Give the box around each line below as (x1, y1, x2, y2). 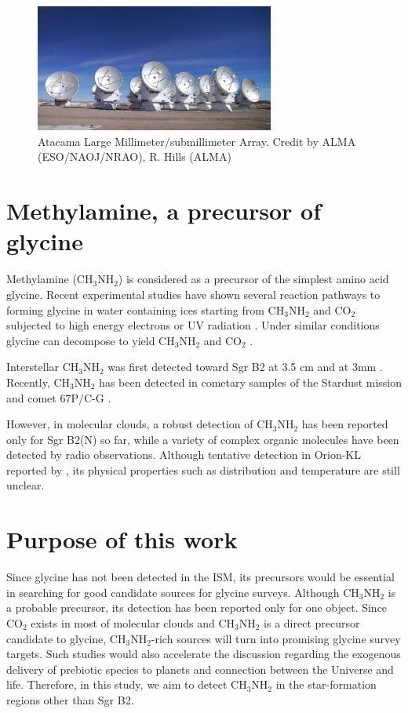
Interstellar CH (6, 358, 79, 375)
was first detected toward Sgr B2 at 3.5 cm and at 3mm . (107, 358, 383, 375)
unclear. (6, 477, 45, 493)
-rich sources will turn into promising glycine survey (151, 630, 401, 646)
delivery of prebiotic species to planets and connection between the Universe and (6, 660, 394, 677)
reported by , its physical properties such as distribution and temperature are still (6, 461, 400, 478)
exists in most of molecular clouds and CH (31, 614, 235, 631)
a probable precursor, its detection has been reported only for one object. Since (6, 599, 388, 616)
